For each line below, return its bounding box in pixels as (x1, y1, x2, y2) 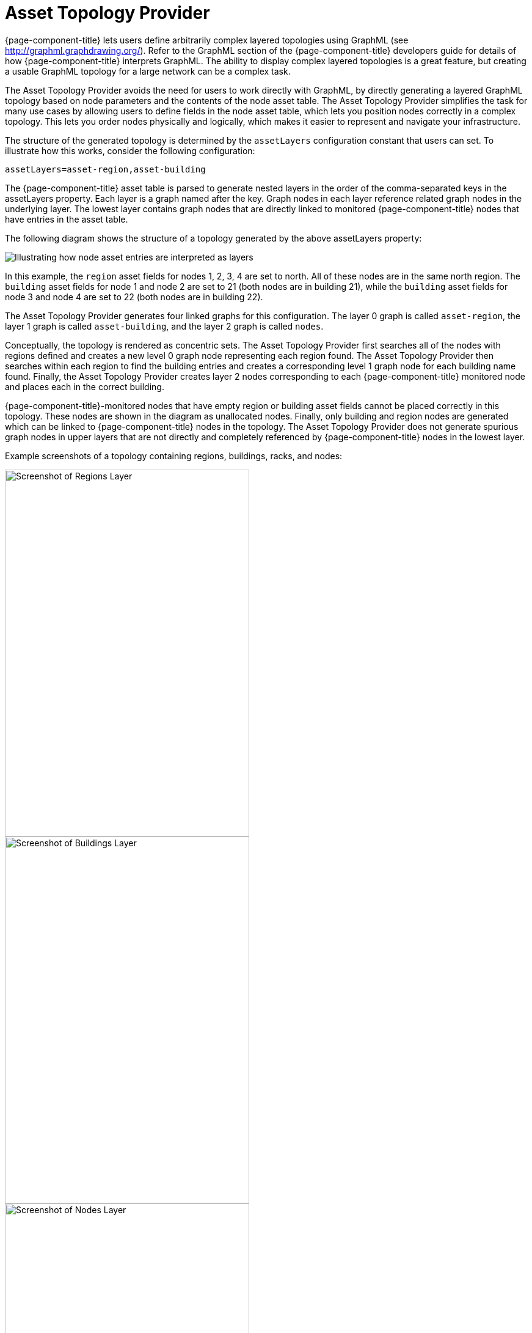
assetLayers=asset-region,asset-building (5, 164, 206, 174)
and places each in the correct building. (5, 381, 164, 392)
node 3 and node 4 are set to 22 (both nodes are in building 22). (5, 291, 263, 302)
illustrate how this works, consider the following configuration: (5, 145, 255, 156)
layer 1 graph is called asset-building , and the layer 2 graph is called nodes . (5, 320, 324, 331)
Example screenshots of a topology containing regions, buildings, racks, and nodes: (5, 450, 343, 461)
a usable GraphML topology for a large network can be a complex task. (5, 65, 291, 76)
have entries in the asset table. (5, 213, 128, 224)
